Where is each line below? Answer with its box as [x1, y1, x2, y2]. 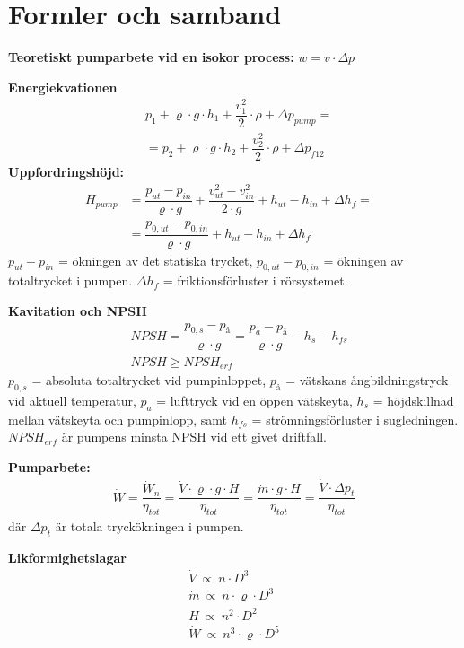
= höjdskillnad [372, 390, 454, 409]
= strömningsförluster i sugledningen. [251, 409, 459, 428]
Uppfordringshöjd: [8, 162, 125, 180]
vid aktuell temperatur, [8, 390, 136, 409]
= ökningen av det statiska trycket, [57, 250, 253, 269]
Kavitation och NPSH [8, 302, 147, 320]
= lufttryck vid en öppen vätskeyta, [156, 390, 353, 409]
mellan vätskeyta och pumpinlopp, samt [8, 409, 227, 428]
